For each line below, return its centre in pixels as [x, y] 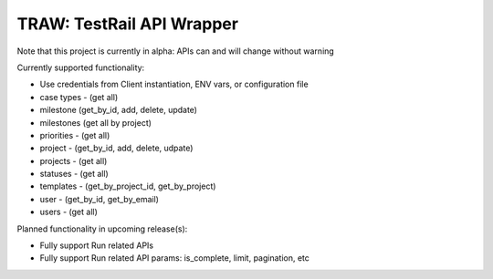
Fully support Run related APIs [97, 245]
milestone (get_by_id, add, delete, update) [119, 110]
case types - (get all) [79, 97]
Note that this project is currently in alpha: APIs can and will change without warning [176, 51]
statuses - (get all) [74, 174]
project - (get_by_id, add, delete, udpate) [116, 148]
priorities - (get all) [75, 135]
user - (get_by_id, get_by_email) [100, 199]
